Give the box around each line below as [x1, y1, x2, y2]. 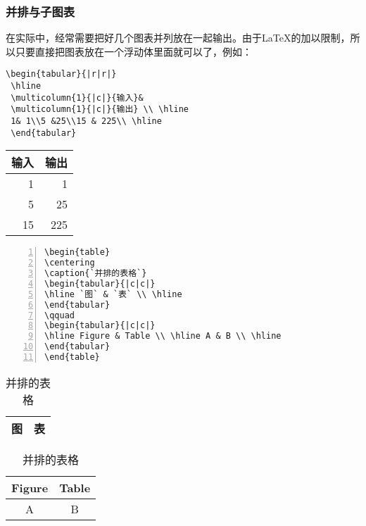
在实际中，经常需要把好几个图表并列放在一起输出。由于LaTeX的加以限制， [6, 30, 351, 45]
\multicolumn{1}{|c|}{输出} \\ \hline [11, 104, 189, 115]
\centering [44, 258, 95, 268]
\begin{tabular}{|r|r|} [6, 69, 117, 80]
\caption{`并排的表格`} [44, 268, 147, 279]
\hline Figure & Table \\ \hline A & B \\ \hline [44, 331, 282, 342]
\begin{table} [44, 247, 111, 258]
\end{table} [44, 352, 100, 363]
